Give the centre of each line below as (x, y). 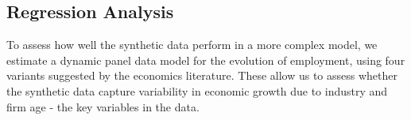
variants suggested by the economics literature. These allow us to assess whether (202, 75)
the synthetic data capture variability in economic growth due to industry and (197, 90)
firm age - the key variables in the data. (103, 106)
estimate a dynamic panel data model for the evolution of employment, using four (206, 60)
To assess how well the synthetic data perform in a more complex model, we (192, 45)
